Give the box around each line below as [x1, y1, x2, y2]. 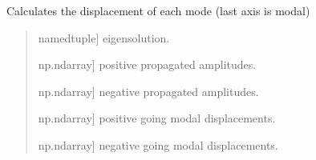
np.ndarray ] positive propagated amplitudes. [38, 56, 257, 73]
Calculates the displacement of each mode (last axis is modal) [6, 2, 310, 18]
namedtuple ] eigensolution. [38, 29, 170, 46]
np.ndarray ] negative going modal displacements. [38, 136, 278, 153]
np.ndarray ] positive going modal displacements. [38, 110, 276, 126]
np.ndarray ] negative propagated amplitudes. [38, 82, 259, 99]
